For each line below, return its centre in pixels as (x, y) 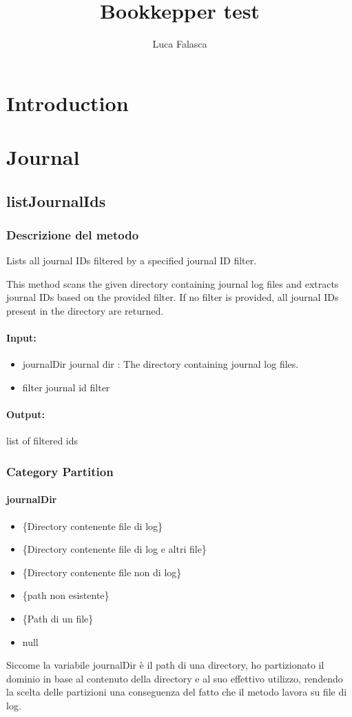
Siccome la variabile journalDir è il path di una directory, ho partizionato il (165, 665)
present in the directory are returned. (85, 311)
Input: (21, 338)
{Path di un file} (58, 619)
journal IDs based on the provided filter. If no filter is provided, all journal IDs (173, 297)
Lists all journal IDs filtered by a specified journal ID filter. (132, 261)
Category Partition (60, 471)
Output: (25, 414)
